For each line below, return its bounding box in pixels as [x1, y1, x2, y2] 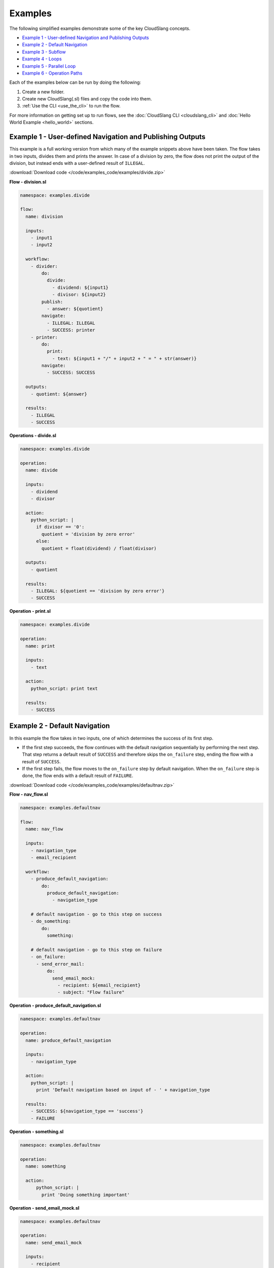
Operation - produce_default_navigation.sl [9, 1002, 101, 1009]
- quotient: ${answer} [30, 391, 87, 397]
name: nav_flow [25, 826, 63, 832]
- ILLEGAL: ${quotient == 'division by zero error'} [30, 588, 165, 593]
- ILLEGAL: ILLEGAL [46, 320, 95, 326]
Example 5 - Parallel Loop [22, 63, 76, 69]
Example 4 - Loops [22, 56, 62, 62]
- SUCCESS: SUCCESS [46, 370, 95, 375]
